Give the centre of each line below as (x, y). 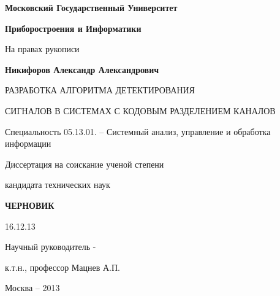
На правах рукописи (42, 49)
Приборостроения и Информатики (73, 28)
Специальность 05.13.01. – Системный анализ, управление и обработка (138, 131)
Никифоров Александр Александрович (82, 69)
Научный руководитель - (51, 247)
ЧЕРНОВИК (30, 205)
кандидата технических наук (58, 185)
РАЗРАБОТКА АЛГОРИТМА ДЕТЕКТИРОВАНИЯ (100, 90)
